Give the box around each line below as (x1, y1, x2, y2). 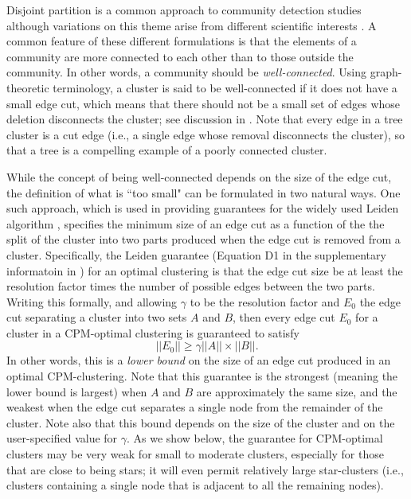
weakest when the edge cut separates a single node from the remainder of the (6, 399, 383, 415)
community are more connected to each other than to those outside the (6, 48, 354, 64)
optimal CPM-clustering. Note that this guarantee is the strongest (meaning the (6, 368, 398, 384)
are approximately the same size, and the (196, 383, 397, 400)
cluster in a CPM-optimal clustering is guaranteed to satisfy (6, 324, 299, 341)
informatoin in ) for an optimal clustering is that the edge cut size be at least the (6, 262, 403, 279)
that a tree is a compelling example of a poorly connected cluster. (6, 142, 327, 158)
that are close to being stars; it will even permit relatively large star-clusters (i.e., (6, 461, 404, 478)
